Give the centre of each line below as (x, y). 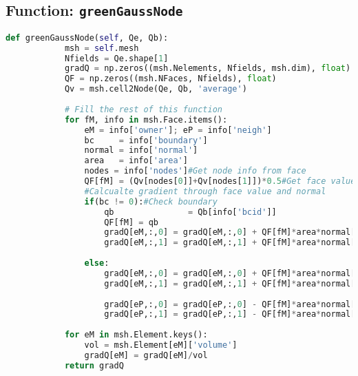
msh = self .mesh (102, 48)
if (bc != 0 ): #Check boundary (151, 201)
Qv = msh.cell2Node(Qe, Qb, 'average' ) (156, 89)
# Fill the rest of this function (143, 109)
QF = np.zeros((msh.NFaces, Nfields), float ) (170, 79)
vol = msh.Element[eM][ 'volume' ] (161, 345)
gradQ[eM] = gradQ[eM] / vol (146, 355)
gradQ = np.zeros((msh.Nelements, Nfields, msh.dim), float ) (208, 69)
